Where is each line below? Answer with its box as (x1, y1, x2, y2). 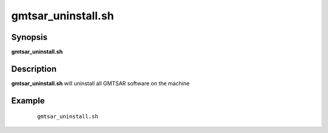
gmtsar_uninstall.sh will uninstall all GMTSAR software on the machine (11, 79, 190, 87)
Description (11, 63, 57, 74)
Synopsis (11, 32, 48, 42)
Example (11, 96, 45, 106)
